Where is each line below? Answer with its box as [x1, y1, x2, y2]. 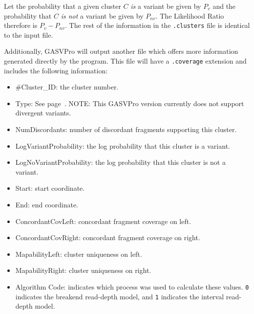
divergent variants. [15, 108, 71, 118]
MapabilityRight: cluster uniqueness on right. [15, 265, 151, 275]
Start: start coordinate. [15, 183, 85, 193]
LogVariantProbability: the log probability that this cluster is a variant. [15, 140, 230, 151]
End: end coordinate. [15, 200, 79, 210]
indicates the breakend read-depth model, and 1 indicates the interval [15, 291, 224, 301]
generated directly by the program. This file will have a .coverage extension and [4, 56, 247, 66]
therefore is [4, 20, 38, 30]
